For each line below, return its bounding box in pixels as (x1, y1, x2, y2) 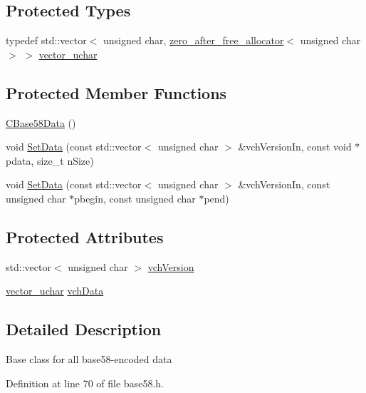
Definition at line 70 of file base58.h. (6, 375, 164, 390)
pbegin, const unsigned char (74, 190, 196, 205)
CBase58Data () (6, 115, 76, 130)
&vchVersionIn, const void (238, 139, 352, 154)
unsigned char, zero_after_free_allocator (103, 33, 284, 48)
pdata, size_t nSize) (6, 153, 94, 168)
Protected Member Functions (6, 81, 227, 103)
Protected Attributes (6, 225, 164, 247)
